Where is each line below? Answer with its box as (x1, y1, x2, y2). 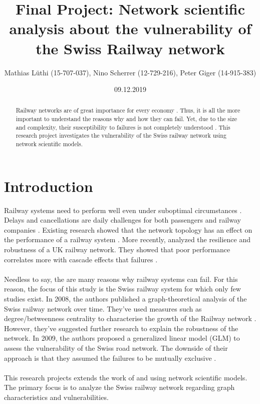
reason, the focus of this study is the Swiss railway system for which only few (4, 283, 241, 294)
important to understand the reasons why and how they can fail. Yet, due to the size (16, 115, 237, 123)
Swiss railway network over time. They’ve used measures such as (4, 303, 202, 314)
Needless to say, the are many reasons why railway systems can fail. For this (4, 273, 238, 284)
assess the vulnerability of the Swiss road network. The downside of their (4, 343, 228, 353)
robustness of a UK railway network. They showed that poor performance (4, 244, 230, 255)
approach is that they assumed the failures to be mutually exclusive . (4, 352, 216, 363)
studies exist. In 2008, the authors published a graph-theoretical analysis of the (4, 293, 247, 304)
